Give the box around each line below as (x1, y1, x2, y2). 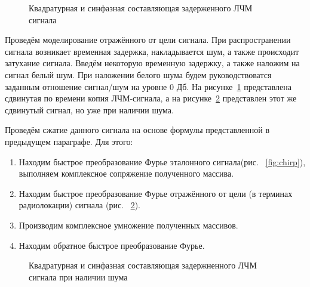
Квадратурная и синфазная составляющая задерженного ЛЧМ (29, 2, 253, 14)
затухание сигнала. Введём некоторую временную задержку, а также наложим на (5, 57, 300, 69)
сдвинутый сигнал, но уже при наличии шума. (5, 103, 174, 116)
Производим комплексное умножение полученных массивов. (19, 218, 238, 231)
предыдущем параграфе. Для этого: (5, 135, 133, 147)
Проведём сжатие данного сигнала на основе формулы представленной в (5, 124, 269, 136)
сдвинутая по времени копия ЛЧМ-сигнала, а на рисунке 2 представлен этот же (5, 92, 297, 104)
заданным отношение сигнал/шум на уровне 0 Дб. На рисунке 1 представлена (5, 80, 291, 92)
